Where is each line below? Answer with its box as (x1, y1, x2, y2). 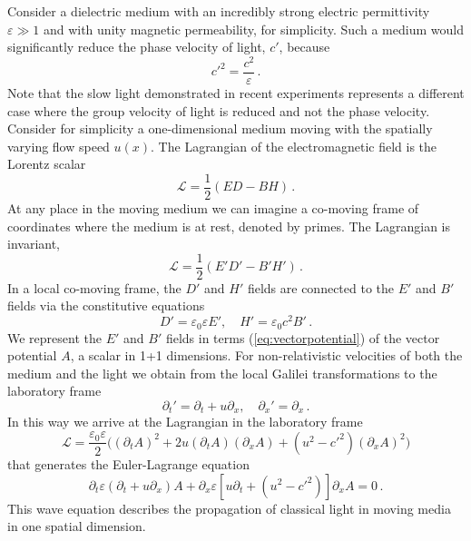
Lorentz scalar (7, 154, 86, 173)
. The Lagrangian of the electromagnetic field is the (151, 136, 437, 155)
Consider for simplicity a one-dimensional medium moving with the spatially (7, 119, 433, 138)
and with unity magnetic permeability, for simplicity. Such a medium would (43, 19, 464, 38)
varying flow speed (7, 136, 110, 155)
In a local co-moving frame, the (7, 278, 182, 297)
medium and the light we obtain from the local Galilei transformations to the (7, 363, 437, 382)
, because (279, 37, 330, 56)
